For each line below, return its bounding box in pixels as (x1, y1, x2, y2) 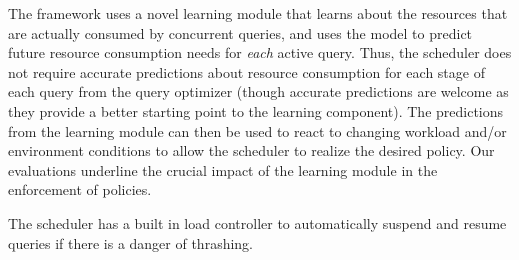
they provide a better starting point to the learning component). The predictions (8, 100, 504, 121)
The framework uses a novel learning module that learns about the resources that (8, 3, 508, 23)
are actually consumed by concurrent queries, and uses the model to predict (8, 22, 473, 43)
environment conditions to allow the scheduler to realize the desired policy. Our (8, 140, 495, 161)
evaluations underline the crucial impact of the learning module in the (8, 159, 438, 180)
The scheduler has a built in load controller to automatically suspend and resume (8, 212, 507, 233)
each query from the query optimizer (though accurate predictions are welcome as (8, 81, 509, 102)
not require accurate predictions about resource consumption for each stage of (8, 61, 485, 82)
